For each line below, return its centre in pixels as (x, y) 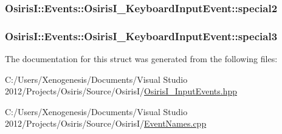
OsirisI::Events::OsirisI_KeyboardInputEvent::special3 (141, 36)
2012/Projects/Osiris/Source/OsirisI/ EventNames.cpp (106, 123)
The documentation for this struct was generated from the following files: (141, 59)
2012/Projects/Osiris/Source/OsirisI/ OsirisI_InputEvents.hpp (121, 91)
